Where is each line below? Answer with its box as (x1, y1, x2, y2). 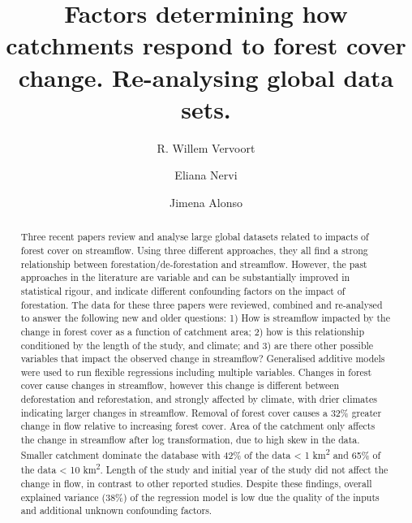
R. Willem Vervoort (157, 139, 255, 156)
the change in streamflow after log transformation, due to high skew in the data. (20, 433, 360, 447)
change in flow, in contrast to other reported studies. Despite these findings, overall (20, 477, 372, 491)
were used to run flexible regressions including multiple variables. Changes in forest (20, 365, 372, 378)
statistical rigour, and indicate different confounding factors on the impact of (20, 283, 345, 297)
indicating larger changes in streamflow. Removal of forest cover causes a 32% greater (20, 405, 382, 419)
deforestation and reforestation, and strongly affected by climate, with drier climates (20, 392, 377, 406)
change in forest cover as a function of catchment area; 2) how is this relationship (20, 324, 365, 338)
